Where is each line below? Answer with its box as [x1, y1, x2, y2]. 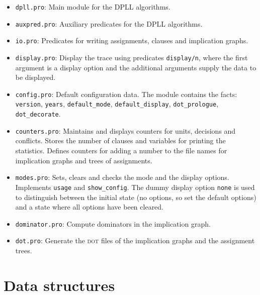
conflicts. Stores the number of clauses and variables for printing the [15, 135, 226, 146]
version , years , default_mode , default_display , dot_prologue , [15, 99, 219, 109]
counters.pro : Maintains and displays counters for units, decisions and [15, 125, 236, 136]
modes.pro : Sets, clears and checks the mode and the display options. [15, 172, 229, 182]
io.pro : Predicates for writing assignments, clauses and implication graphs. [15, 35, 248, 46]
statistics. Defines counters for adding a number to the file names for [15, 145, 227, 156]
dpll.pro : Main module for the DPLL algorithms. [15, 2, 170, 12]
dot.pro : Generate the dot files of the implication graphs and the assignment [15, 235, 255, 246]
